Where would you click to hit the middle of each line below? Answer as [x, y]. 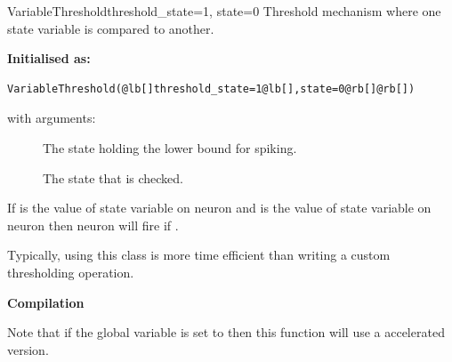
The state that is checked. [113, 177]
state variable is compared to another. [111, 28]
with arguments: [52, 118]
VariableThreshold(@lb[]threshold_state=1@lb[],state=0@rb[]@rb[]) [211, 88]
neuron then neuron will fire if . [93, 225]
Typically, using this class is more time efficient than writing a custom [199, 255]
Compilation [46, 302]
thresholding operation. [71, 272]
